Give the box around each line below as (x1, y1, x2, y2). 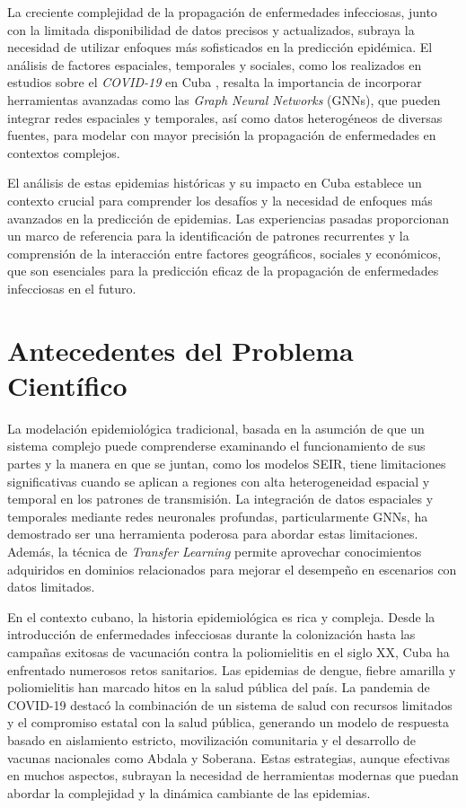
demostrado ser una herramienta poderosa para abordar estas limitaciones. (7, 524, 418, 543)
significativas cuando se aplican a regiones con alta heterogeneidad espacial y (7, 471, 430, 490)
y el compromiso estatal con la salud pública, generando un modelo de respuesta (7, 713, 450, 732)
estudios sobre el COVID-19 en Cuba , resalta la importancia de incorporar (7, 73, 422, 92)
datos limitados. (7, 577, 95, 596)
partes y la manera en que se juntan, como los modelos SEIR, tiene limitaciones (7, 454, 446, 472)
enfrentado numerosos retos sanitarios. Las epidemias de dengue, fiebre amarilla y (7, 660, 456, 679)
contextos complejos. (7, 143, 120, 162)
